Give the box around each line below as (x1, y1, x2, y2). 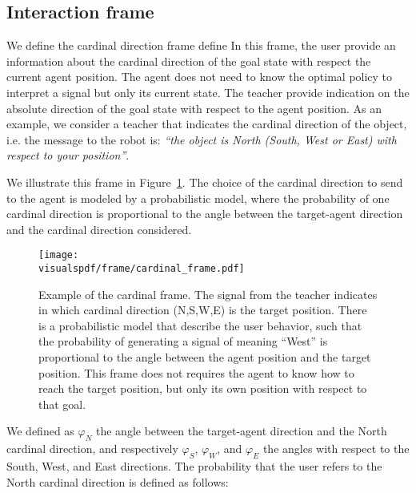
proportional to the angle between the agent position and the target (38, 349, 371, 366)
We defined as (6, 422, 74, 439)
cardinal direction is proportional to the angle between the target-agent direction (6, 205, 403, 222)
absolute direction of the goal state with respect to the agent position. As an (6, 99, 382, 116)
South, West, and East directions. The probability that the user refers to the (6, 457, 382, 474)
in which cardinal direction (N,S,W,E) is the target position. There (38, 301, 367, 318)
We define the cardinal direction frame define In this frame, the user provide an (6, 37, 396, 54)
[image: (38, 249, 79, 261)
